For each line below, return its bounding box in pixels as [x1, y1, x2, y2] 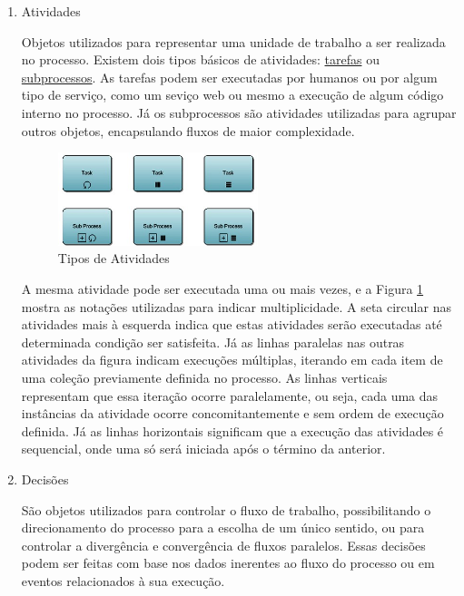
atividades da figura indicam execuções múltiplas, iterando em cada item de [21, 350, 443, 369]
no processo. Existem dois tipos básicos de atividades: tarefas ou [21, 50, 380, 69]
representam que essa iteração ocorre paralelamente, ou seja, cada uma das [21, 386, 439, 405]
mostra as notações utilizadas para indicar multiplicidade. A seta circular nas [21, 297, 451, 316]
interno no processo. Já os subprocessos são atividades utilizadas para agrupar [21, 103, 457, 122]
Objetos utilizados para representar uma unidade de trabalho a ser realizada [21, 32, 446, 51]
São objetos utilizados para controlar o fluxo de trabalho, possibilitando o [21, 500, 431, 519]
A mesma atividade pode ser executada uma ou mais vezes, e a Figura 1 [21, 279, 424, 298]
